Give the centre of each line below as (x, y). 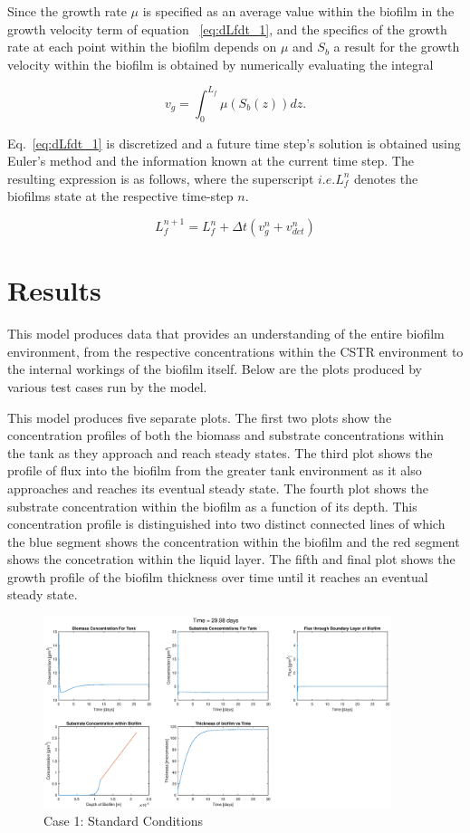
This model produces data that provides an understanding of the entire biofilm (226, 334)
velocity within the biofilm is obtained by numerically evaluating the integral (221, 64)
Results (54, 290)
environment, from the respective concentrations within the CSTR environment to (235, 351)
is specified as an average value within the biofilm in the (298, 11)
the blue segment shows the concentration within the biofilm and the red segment (234, 541)
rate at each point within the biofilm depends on (142, 47)
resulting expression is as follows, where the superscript (161, 178)
